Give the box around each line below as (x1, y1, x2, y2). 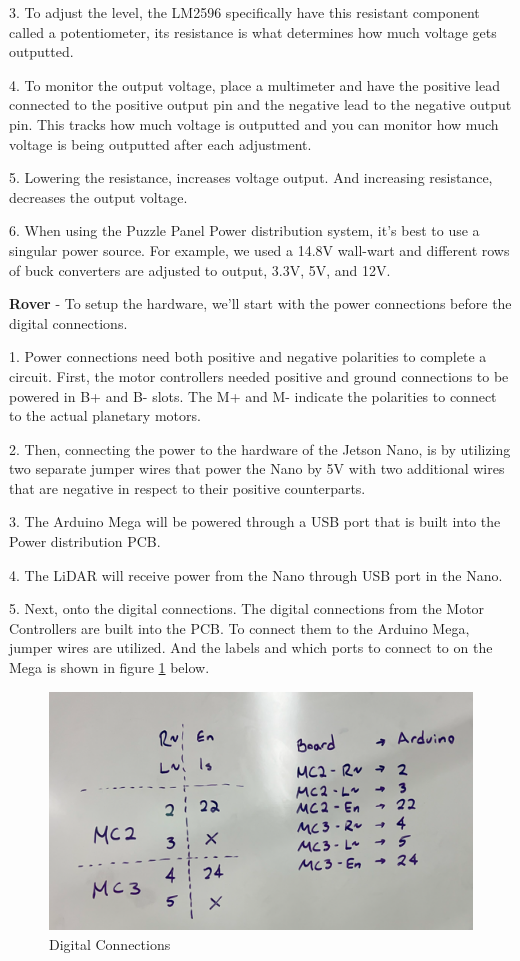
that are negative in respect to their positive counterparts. (9, 477, 366, 498)
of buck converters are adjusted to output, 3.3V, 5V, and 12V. (9, 259, 391, 280)
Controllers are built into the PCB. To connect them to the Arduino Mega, (9, 617, 470, 638)
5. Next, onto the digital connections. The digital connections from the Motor (9, 598, 485, 619)
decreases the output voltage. (9, 186, 188, 207)
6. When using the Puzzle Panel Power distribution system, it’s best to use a (9, 220, 480, 241)
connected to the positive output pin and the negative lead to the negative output (9, 94, 512, 115)
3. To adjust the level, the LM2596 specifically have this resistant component (9, 2, 480, 22)
